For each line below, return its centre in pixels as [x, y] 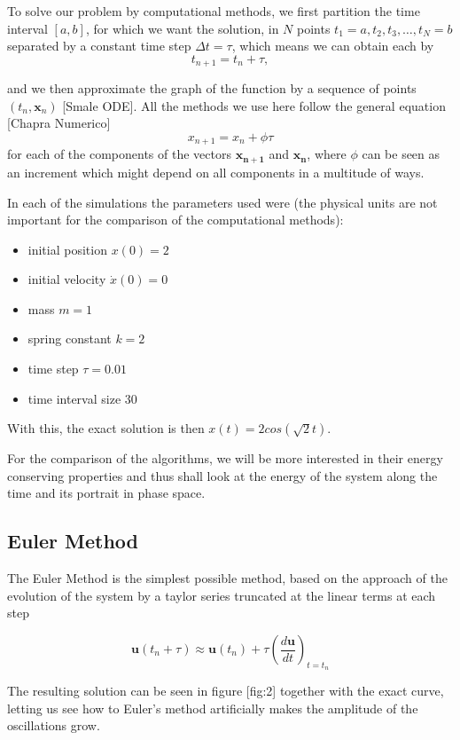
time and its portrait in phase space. [106, 493]
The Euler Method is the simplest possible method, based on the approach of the [227, 578]
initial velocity [67, 279]
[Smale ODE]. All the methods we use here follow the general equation [254, 105]
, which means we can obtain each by [333, 46]
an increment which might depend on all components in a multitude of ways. [216, 172]
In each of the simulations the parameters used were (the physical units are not [222, 202]
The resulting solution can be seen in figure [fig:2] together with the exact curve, [226, 691]
